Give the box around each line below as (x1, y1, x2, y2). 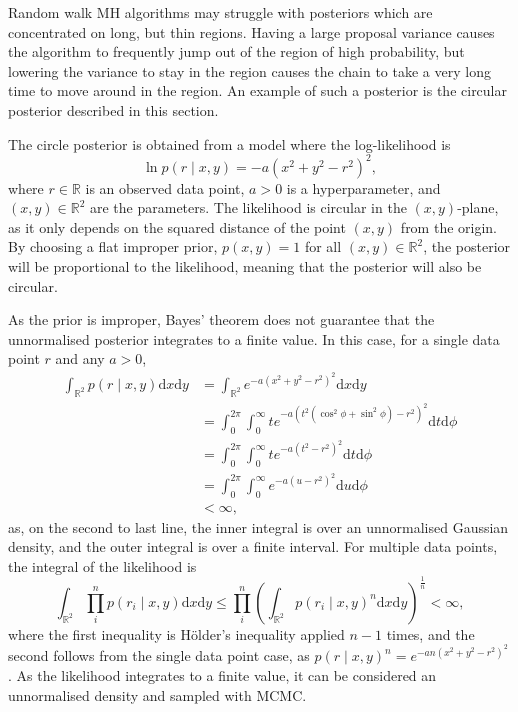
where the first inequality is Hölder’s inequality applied (8, 623, 345, 644)
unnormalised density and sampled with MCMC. (8, 684, 307, 705)
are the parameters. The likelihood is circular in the (89, 197, 407, 218)
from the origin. (400, 216, 498, 237)
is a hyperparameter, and (286, 177, 441, 198)
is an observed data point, (85, 177, 245, 198)
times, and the (386, 623, 475, 644)
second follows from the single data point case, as (8, 645, 310, 666)
